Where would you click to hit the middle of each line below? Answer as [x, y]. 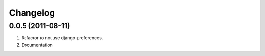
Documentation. [38, 45]
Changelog [32, 13]
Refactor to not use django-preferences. [62, 38]
